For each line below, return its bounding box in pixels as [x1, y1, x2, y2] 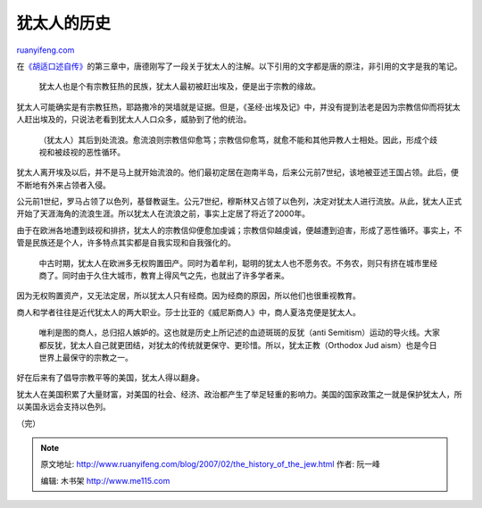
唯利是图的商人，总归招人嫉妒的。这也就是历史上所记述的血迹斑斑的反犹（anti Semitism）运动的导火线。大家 [38, 327, 441, 338]
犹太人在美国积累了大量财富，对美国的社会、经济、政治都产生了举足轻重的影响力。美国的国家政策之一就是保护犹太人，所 [16, 388, 462, 399]
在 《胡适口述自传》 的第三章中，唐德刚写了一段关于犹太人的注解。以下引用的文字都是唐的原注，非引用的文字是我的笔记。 [16, 61, 462, 71]
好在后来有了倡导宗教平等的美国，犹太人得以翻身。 [16, 372, 204, 383]
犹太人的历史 [16, 13, 112, 33]
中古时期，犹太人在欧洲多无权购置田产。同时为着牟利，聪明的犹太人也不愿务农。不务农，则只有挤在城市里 [38, 257, 430, 268]
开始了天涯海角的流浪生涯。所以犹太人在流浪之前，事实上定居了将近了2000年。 [16, 208, 311, 219]
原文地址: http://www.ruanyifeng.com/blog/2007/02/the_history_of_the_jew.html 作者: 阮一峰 [40, 459, 381, 470]
